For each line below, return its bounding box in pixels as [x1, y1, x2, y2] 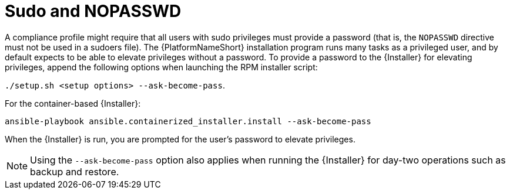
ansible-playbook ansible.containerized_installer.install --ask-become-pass [5, 116, 371, 126]
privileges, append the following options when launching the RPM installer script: [5, 62, 318, 72]
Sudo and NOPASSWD [5, 1, 182, 21]
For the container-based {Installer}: [5, 98, 141, 108]
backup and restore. [30, 165, 119, 178]
